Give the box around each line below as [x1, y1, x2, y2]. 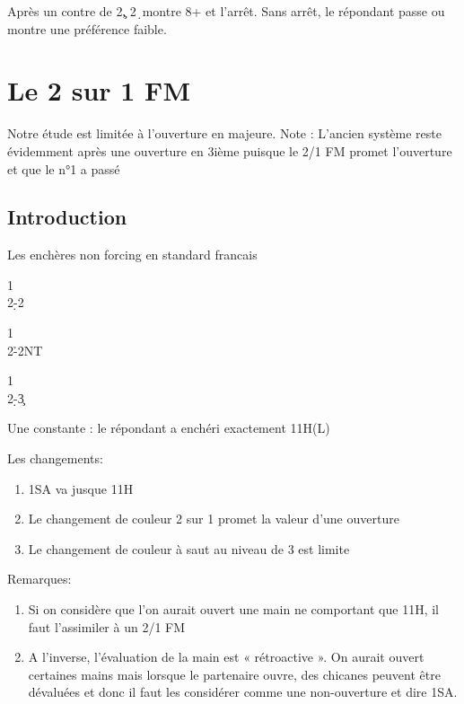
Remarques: [7, 569, 72, 588]
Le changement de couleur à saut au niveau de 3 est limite [28, 539, 350, 558]
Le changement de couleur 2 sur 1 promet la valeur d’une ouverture [28, 509, 399, 528]
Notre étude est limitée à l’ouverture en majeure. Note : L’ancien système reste [7, 124, 442, 143]
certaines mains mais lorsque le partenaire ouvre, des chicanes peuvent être [28, 664, 441, 683]
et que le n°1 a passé [7, 159, 120, 178]
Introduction [7, 203, 127, 231]
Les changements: [7, 449, 103, 468]
